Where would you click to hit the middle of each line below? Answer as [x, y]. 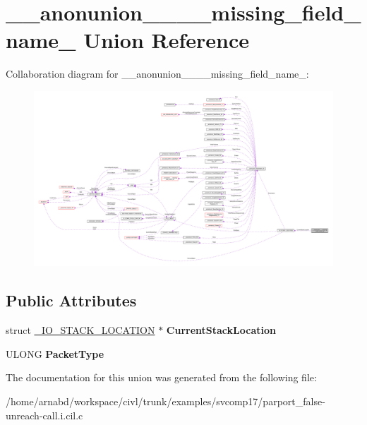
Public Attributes [71, 300]
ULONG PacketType [55, 353]
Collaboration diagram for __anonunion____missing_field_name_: [157, 74]
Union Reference [166, 40]
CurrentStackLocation [221, 330]
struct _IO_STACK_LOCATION [80, 330]
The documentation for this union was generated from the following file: [161, 377]
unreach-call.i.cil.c [44, 415]
